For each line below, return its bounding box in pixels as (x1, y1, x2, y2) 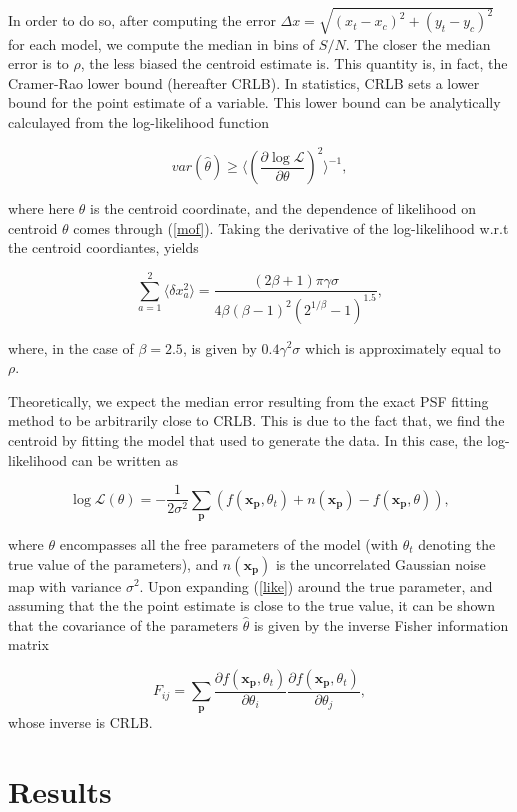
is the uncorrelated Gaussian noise (275, 553, 486, 574)
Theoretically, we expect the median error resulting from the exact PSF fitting (8, 390, 489, 411)
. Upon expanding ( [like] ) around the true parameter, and (139, 575, 493, 596)
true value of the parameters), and (8, 553, 219, 574)
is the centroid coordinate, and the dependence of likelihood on (90, 198, 477, 219)
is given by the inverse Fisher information (253, 614, 509, 635)
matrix (8, 634, 49, 655)
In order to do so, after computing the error (8, 10, 276, 31)
